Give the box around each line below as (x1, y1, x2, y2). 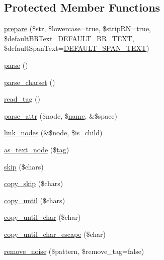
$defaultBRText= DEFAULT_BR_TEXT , (4, 33, 134, 43)
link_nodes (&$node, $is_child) (4, 127, 103, 138)
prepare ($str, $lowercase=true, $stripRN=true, (4, 23, 151, 34)
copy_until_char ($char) (4, 212, 81, 222)
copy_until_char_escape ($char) (4, 228, 106, 239)
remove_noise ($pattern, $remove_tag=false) (4, 245, 144, 256)
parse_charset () (4, 76, 55, 87)
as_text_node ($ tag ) (4, 144, 69, 154)
